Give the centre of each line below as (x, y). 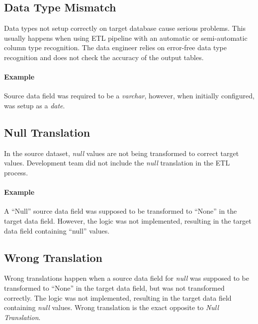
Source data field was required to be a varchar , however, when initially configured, (129, 96)
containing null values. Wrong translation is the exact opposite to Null (112, 307)
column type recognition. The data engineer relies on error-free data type (115, 47)
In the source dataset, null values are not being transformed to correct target (122, 153)
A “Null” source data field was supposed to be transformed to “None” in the (121, 211)
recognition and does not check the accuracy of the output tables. (104, 57)
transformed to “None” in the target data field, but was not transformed (114, 287)
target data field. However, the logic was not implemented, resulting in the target (128, 220)
